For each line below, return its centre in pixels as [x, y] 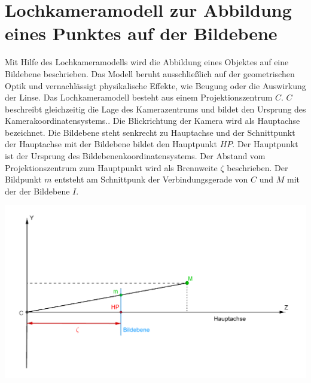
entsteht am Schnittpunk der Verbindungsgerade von [151, 179]
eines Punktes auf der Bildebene [141, 33]
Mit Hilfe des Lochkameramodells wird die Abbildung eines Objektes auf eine [147, 62]
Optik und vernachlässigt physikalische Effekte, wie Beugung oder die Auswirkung [155, 85]
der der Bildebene [37, 191]
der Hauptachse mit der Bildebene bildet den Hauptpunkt [111, 144]
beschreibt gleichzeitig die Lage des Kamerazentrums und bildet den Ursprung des [155, 109]
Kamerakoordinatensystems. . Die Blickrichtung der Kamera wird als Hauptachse [153, 121]
